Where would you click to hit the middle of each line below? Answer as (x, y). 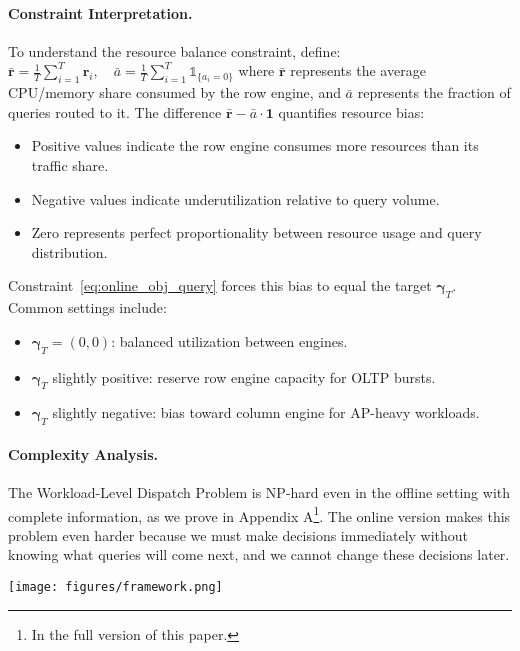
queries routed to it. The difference (115, 111)
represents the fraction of (434, 92)
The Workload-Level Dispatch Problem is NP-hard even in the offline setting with (259, 491)
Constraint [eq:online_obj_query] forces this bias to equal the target (220, 285)
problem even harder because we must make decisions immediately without (238, 534)
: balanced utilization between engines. (229, 340)
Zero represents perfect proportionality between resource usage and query (256, 232)
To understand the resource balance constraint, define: (174, 50)
